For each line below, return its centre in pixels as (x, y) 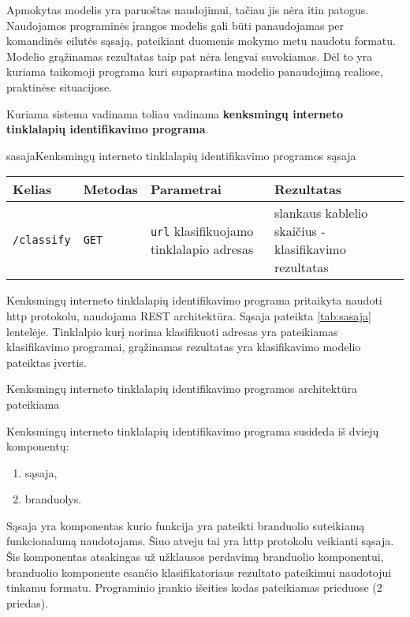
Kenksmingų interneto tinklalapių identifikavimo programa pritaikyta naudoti (194, 300)
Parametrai (186, 189)
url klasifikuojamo (202, 231)
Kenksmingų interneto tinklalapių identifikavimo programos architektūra (182, 389)
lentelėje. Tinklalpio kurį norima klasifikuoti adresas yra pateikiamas (172, 331)
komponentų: (38, 446)
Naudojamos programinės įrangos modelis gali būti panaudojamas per (175, 25)
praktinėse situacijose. (60, 86)
